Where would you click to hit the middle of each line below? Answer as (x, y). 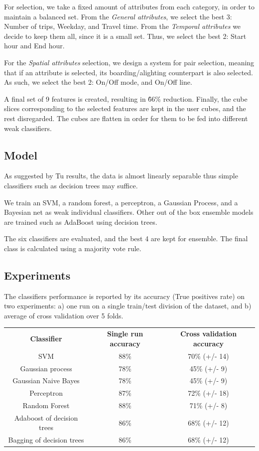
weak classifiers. (28, 128)
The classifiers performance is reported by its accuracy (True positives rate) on (125, 296)
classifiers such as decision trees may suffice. (71, 185)
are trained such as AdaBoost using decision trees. (81, 222)
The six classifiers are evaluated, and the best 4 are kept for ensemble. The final (126, 238)
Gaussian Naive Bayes (46, 380)
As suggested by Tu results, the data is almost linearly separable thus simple (121, 176)
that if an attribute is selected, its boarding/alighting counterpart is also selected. (129, 72)
